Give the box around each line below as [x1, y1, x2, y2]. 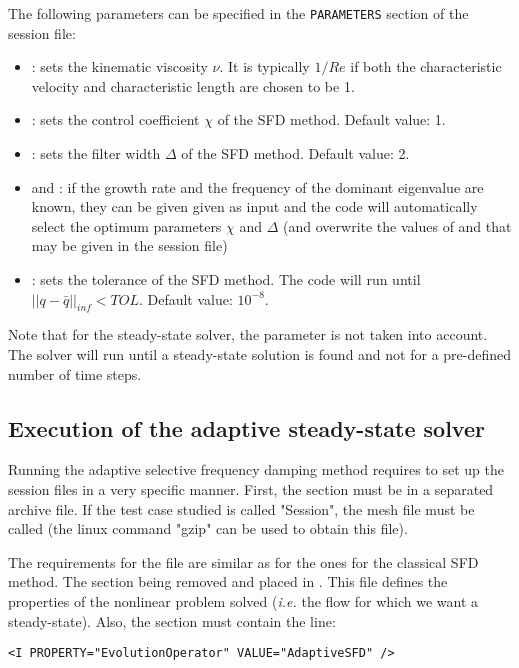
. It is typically [219, 56, 310, 77]
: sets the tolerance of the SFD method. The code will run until [31, 269, 421, 289]
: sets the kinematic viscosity [31, 56, 208, 77]
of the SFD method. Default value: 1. [217, 109, 446, 130]
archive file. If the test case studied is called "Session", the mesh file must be [8, 498, 475, 519]
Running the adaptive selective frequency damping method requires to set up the [8, 459, 504, 480]
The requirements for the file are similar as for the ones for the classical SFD [8, 551, 479, 572]
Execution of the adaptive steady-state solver [8, 412, 485, 443]
